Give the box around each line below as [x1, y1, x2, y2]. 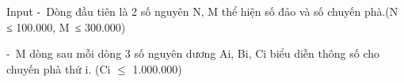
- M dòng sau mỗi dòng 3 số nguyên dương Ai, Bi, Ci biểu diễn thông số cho [6, 45, 379, 62]
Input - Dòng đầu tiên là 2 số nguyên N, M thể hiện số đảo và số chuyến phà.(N [6, 3, 398, 19]
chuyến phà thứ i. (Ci [6, 60, 111, 77]
